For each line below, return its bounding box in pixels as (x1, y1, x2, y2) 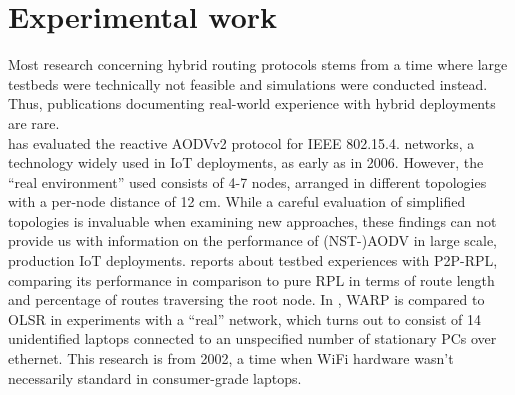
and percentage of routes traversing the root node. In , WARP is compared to (8, 289, 485, 310)
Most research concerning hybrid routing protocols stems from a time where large (8, 54, 508, 75)
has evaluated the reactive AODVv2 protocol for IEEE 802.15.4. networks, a (8, 132, 475, 153)
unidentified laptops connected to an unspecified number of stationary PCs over (8, 328, 497, 349)
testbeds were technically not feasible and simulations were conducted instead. (8, 73, 488, 94)
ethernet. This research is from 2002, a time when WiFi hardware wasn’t (8, 348, 454, 369)
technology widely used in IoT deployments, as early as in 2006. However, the (8, 152, 484, 173)
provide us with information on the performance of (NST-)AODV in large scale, (8, 230, 498, 251)
